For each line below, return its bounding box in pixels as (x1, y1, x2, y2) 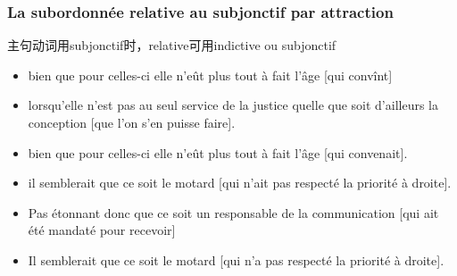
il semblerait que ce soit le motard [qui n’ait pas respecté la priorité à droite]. (28, 173, 452, 192)
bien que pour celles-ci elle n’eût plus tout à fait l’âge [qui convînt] (28, 65, 393, 84)
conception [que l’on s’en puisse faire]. (28, 113, 236, 131)
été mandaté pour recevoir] (28, 221, 176, 239)
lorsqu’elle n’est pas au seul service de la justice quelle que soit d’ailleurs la (28, 96, 438, 114)
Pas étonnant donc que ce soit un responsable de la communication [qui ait (28, 203, 439, 222)
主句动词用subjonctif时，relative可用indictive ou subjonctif (7, 36, 337, 54)
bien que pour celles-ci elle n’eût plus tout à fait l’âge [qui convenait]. (28, 143, 408, 162)
